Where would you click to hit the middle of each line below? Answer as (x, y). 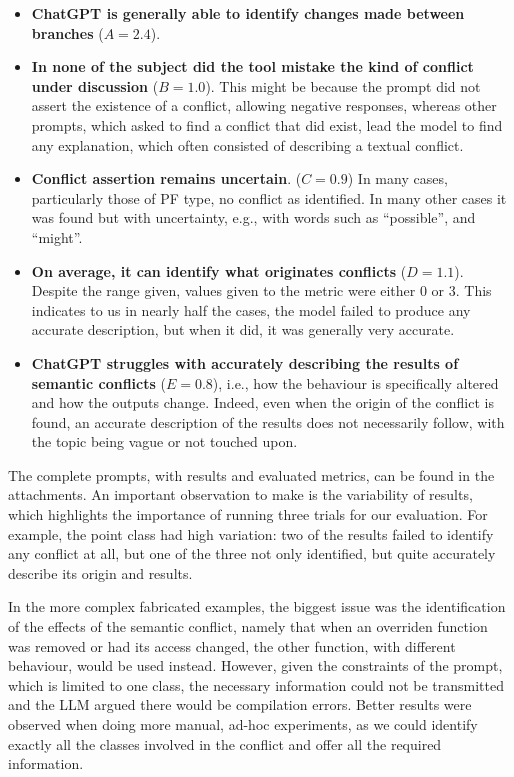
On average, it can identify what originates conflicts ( (219, 270)
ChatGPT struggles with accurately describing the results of (245, 362)
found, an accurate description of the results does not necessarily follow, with (268, 421)
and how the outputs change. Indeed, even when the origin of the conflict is (262, 402)
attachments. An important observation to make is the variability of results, (240, 494)
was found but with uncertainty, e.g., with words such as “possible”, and (253, 217)
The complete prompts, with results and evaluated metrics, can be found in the (251, 474)
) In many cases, (397, 178)
